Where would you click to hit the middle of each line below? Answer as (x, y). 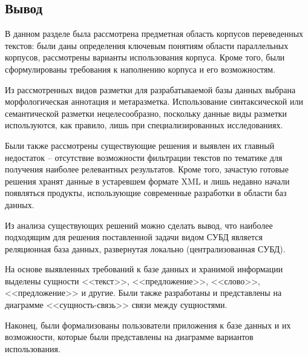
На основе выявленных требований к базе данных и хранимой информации (144, 269)
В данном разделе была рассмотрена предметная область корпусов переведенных (154, 34)
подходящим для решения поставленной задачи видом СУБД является (134, 237)
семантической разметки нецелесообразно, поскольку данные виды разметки (146, 113)
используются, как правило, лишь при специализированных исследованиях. (144, 125)
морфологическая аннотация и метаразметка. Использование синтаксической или (154, 101)
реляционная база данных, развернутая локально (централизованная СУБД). (145, 248)
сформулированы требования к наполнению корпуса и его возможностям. (140, 69)
